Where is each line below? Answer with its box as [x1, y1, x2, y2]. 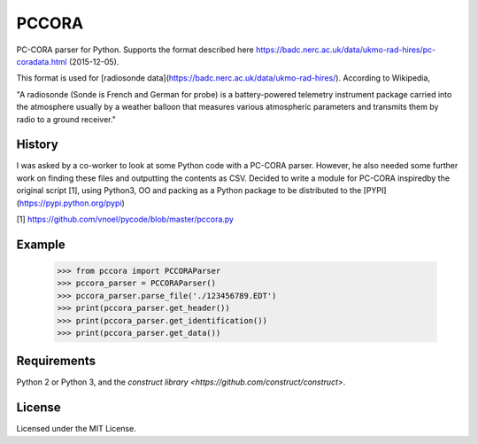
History [16, 137, 59, 152]
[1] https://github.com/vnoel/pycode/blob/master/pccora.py [16, 214, 235, 224]
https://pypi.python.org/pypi [19, 198, 122, 208]
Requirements [16, 354, 96, 369]
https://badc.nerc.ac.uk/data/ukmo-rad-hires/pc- [255, 44, 436, 55]
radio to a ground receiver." [16, 113, 117, 124]
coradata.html [16, 56, 68, 66]
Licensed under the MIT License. [16, 424, 136, 434]
